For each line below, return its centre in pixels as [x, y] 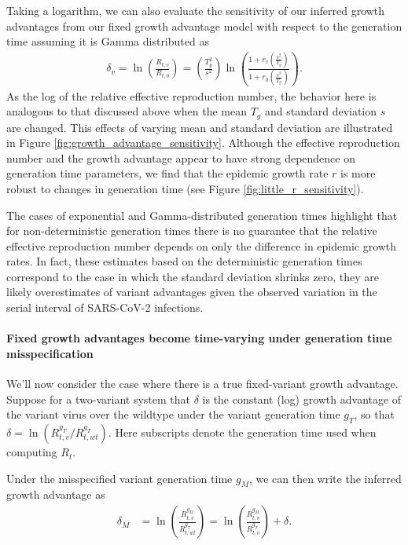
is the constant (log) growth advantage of [302, 399]
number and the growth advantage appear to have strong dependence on [181, 157]
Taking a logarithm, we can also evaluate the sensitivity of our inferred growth [196, 10]
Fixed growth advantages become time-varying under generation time [199, 338]
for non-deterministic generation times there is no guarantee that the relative [192, 230]
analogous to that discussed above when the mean [127, 111]
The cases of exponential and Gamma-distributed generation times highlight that [202, 215]
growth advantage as [56, 494]
